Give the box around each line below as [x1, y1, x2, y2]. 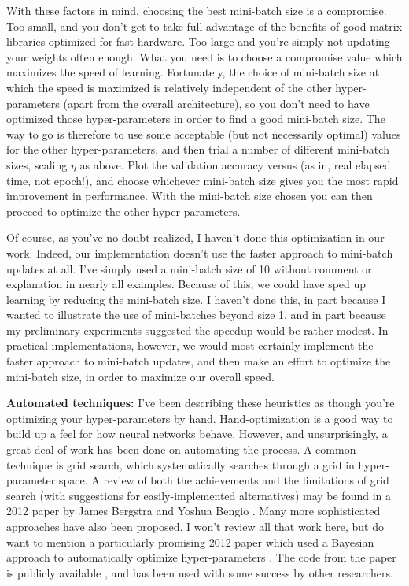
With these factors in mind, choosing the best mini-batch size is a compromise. [6, 2, 387, 18]
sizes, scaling [6, 156, 68, 172]
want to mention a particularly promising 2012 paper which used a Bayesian [6, 533, 374, 550]
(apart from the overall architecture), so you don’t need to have [63, 95, 370, 111]
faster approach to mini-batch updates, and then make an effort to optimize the [6, 353, 391, 369]
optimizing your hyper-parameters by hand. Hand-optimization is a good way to [6, 410, 393, 426]
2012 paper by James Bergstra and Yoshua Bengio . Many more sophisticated [6, 503, 381, 519]
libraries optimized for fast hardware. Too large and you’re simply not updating [6, 33, 390, 50]
